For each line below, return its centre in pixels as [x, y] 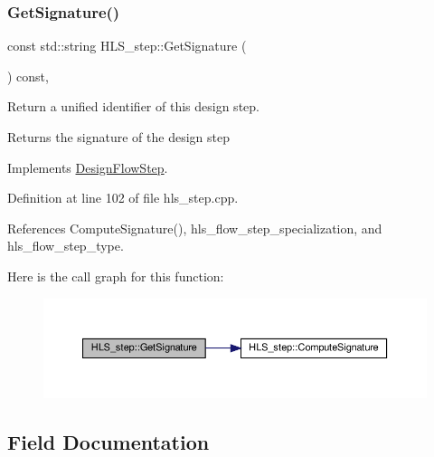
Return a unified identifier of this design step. [133, 106]
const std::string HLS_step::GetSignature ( [127, 46]
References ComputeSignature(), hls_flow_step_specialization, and [195, 228]
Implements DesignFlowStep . [88, 167]
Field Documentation [108, 441]
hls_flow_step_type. [66, 246]
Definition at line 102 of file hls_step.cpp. [123, 198]
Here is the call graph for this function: [116, 276]
